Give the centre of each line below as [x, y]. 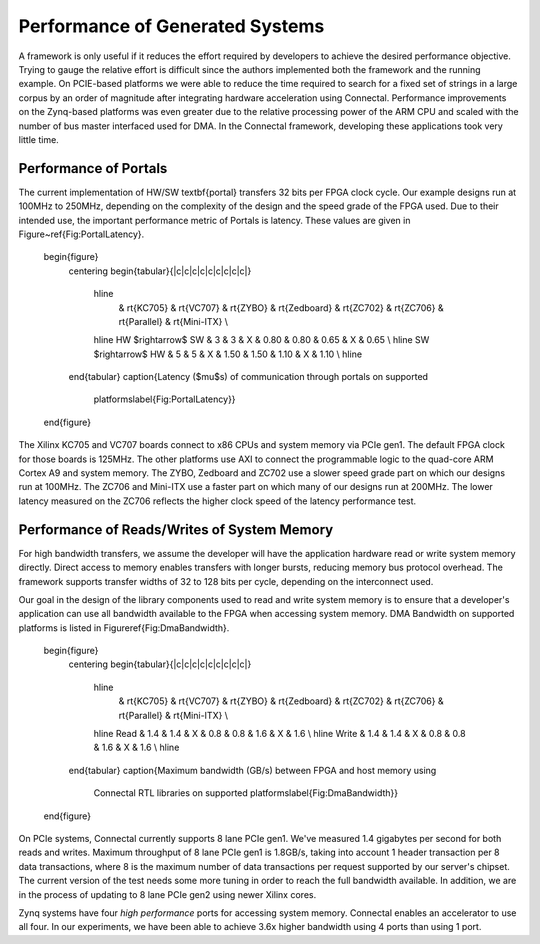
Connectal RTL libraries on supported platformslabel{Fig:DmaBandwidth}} [246, 793]
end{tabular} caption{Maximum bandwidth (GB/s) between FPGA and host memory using [252, 770]
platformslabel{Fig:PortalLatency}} [164, 399]
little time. [38, 139]
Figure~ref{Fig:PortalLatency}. [81, 234]
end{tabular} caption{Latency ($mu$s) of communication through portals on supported [248, 377]
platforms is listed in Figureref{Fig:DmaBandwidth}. [124, 627]
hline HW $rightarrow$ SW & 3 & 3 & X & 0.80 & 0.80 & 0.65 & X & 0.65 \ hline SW [261, 340]
